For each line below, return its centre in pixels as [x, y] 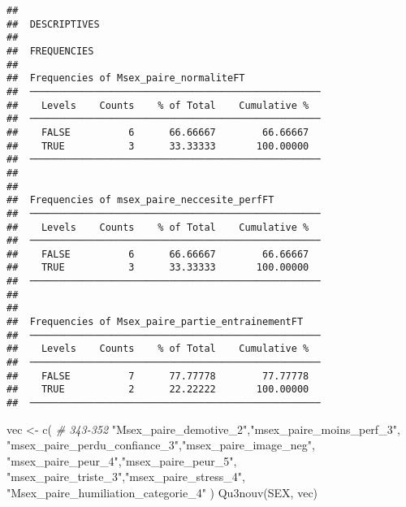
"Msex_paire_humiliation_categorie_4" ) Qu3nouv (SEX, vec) [162, 493]
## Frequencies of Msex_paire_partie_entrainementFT [155, 322]
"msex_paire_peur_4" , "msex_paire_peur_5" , [122, 460]
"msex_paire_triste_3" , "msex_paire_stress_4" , [126, 477]
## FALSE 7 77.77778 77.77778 [158, 376]
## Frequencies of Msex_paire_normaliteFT [126, 78]
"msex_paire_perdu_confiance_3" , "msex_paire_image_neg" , [161, 445]
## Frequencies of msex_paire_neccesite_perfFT [140, 200]
